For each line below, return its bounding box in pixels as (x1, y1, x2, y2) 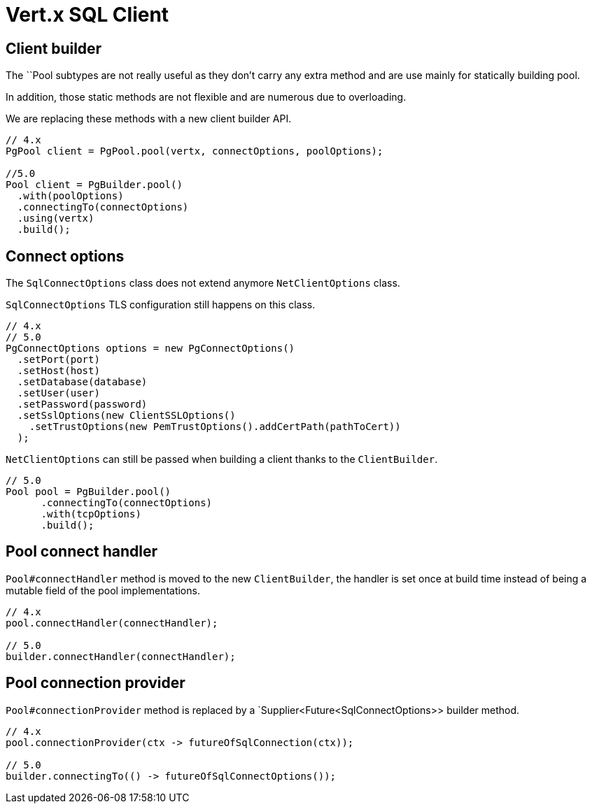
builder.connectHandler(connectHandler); (6, 650, 236, 662)
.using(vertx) (17, 213, 94, 224)
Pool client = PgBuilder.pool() (6, 179, 183, 191)
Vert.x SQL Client (6, 3, 169, 27)
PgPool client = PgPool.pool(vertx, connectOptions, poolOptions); (6, 145, 383, 157)
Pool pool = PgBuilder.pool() (6, 486, 171, 498)
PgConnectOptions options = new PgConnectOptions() (6, 343, 295, 355)
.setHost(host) (17, 365, 100, 377)
